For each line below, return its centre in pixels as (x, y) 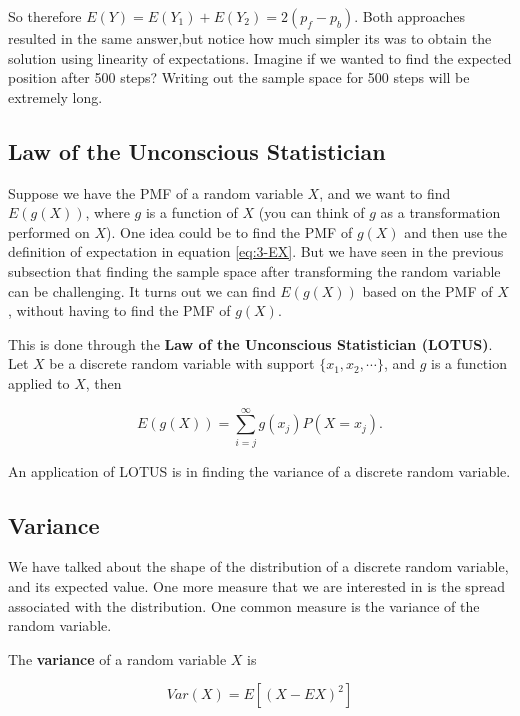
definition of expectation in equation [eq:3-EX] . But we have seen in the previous (256, 251)
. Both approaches (409, 16)
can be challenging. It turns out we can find (142, 290)
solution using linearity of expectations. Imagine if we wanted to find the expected (260, 57)
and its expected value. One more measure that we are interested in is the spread (257, 586)
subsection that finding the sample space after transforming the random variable (254, 270)
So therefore (45, 16)
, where (107, 212)
